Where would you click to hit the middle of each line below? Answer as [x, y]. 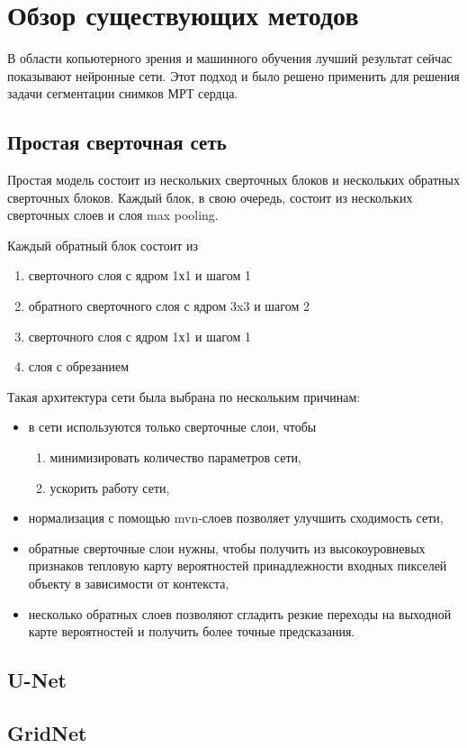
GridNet [47, 732]
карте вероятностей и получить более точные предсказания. [192, 631]
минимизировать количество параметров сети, [175, 457]
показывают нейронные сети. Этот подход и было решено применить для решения [233, 75]
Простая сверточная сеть [117, 142]
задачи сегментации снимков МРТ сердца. [123, 93]
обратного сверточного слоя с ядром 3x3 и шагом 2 [169, 306]
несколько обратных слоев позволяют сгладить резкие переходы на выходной [240, 613]
